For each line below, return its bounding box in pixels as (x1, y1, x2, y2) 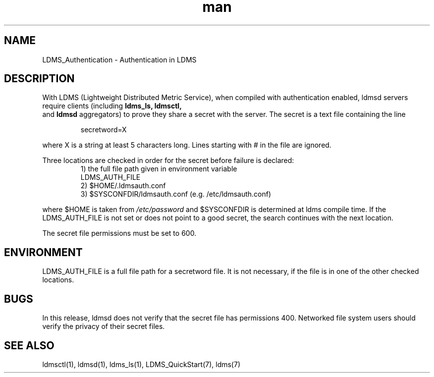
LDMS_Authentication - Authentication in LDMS (42, 55, 197, 64)
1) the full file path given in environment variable (80, 164, 237, 173)
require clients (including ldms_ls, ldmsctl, (42, 102, 182, 110)
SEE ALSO (4, 339, 54, 352)
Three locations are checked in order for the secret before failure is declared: (42, 156, 294, 165)
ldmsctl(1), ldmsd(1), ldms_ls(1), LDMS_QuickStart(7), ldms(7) (42, 360, 241, 369)
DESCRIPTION (4, 72, 75, 85)
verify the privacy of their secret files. (42, 322, 165, 331)
